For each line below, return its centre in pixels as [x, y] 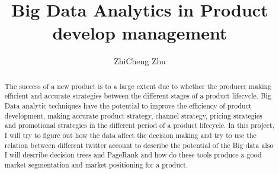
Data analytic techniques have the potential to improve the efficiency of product [128, 106]
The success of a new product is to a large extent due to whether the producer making [138, 86]
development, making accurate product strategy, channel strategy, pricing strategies [133, 115]
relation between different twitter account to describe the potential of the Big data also [139, 145]
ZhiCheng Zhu [140, 61]
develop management [140, 33]
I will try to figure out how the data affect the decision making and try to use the [130, 135]
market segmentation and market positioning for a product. [96, 164]
